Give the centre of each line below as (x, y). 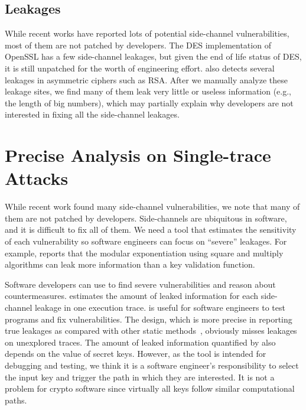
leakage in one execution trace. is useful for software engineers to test (160, 307)
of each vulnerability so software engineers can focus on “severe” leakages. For (146, 241)
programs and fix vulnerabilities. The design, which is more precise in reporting (149, 319)
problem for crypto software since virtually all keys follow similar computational (150, 388)
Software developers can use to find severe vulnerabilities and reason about (140, 284)
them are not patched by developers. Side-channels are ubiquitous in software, (146, 218)
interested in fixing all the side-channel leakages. (92, 114)
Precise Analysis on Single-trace (138, 155)
